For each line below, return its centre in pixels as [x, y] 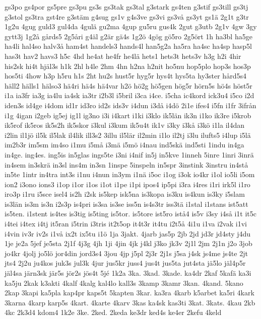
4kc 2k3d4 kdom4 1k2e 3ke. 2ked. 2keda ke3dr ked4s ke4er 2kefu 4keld [113, 312]
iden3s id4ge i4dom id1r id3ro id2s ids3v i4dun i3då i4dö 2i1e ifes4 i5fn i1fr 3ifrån [130, 105]
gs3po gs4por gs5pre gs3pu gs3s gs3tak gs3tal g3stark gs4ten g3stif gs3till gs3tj [126, 7]
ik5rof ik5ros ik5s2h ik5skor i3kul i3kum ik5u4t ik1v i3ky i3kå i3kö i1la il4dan [125, 125]
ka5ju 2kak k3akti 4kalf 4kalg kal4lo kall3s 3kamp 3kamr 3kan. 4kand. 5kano [124, 283]
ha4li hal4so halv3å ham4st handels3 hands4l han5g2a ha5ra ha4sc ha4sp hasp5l [128, 46]
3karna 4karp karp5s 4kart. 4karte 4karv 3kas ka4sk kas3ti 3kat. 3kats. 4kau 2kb [130, 302]
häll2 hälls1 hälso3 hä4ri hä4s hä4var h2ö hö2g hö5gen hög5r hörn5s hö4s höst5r [128, 85]
